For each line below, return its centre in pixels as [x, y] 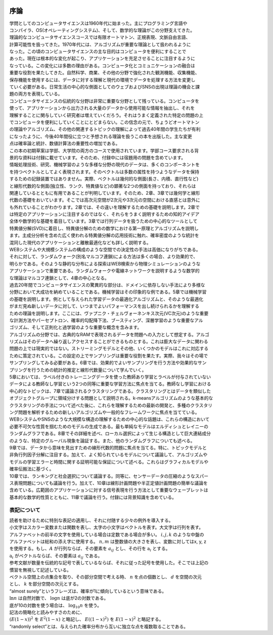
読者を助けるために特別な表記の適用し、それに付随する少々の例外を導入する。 [91, 520]
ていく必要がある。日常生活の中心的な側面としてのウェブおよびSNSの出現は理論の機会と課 [105, 87]
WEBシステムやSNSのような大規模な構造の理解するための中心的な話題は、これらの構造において [109, 419]
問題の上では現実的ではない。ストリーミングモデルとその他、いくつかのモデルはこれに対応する [109, 348]
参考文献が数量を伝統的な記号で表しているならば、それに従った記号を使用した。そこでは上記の [109, 563]
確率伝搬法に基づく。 [32, 469]
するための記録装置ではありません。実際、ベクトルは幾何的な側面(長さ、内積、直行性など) [104, 179]
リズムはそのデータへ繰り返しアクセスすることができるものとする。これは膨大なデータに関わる [109, 342]
